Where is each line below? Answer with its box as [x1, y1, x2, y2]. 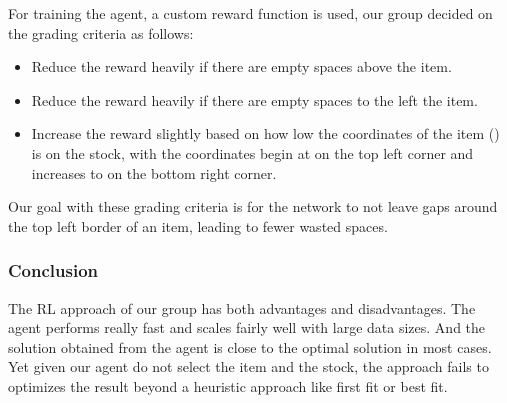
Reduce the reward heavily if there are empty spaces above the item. [31, 56, 452, 77]
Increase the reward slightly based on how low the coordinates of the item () [31, 123, 500, 144]
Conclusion [8, 258, 98, 283]
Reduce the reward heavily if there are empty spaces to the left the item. [31, 89, 478, 110]
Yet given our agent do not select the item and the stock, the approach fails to [8, 356, 489, 377]
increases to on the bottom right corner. [31, 162, 277, 183]
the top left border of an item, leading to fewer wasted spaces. [8, 215, 388, 236]
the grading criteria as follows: [8, 22, 194, 43]
